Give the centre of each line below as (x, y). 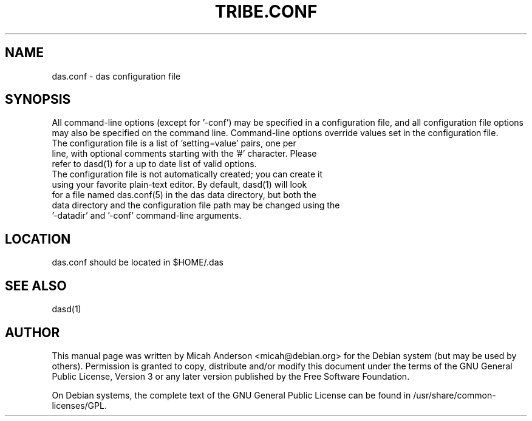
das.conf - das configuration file (116, 76)
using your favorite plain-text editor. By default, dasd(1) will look (179, 185)
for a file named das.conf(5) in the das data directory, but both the (184, 195)
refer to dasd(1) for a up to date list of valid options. (154, 164)
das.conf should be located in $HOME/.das (138, 262)
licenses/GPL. (79, 405)
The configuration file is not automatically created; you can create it (187, 174)
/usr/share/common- (455, 395)
